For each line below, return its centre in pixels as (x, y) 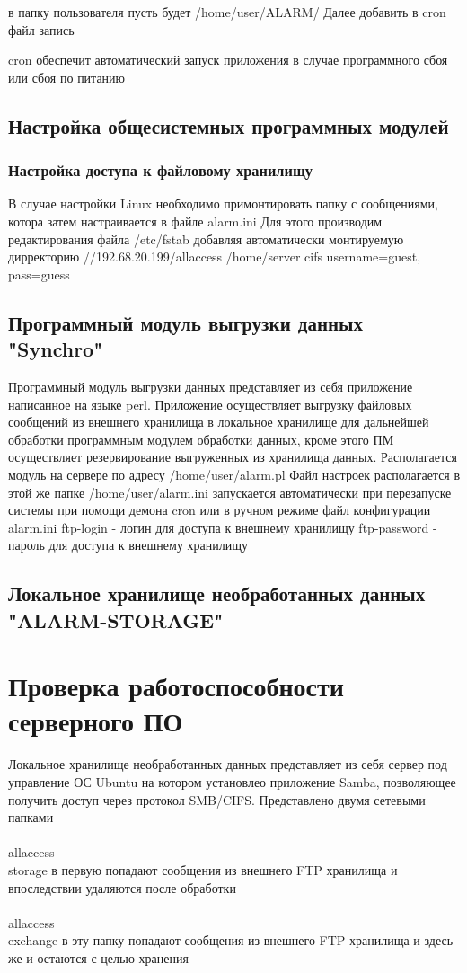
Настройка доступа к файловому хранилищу (160, 170)
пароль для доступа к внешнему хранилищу (128, 545)
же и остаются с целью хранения (98, 957)
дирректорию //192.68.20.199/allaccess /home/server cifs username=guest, (215, 257)
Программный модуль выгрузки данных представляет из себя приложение (211, 386)
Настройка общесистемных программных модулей (229, 125)
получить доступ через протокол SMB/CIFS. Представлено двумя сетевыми (217, 799)
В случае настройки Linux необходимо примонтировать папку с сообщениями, (223, 203)
